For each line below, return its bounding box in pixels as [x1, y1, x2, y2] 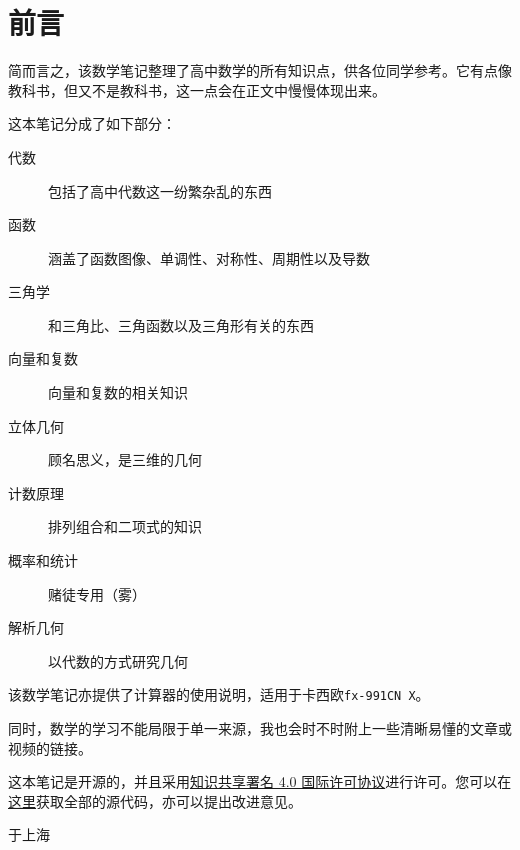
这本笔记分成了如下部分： [8, 113, 176, 134]
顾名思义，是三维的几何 [48, 449, 202, 470]
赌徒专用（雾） [48, 583, 146, 604]
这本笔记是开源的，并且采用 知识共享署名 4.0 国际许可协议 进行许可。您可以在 [8, 771, 512, 792]
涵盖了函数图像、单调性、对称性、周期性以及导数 [48, 247, 370, 268]
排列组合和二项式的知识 [48, 516, 202, 537]
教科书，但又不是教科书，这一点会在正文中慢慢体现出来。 [8, 79, 386, 100]
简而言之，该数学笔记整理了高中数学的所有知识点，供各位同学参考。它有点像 [8, 60, 512, 81]
